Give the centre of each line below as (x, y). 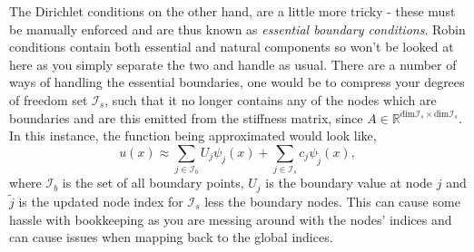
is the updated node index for (101, 201)
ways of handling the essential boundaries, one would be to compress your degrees (237, 82)
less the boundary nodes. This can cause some (332, 201)
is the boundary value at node (349, 183)
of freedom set (49, 99)
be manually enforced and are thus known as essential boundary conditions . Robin (237, 29)
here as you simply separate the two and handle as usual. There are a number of (233, 64)
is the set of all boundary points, (153, 183)
